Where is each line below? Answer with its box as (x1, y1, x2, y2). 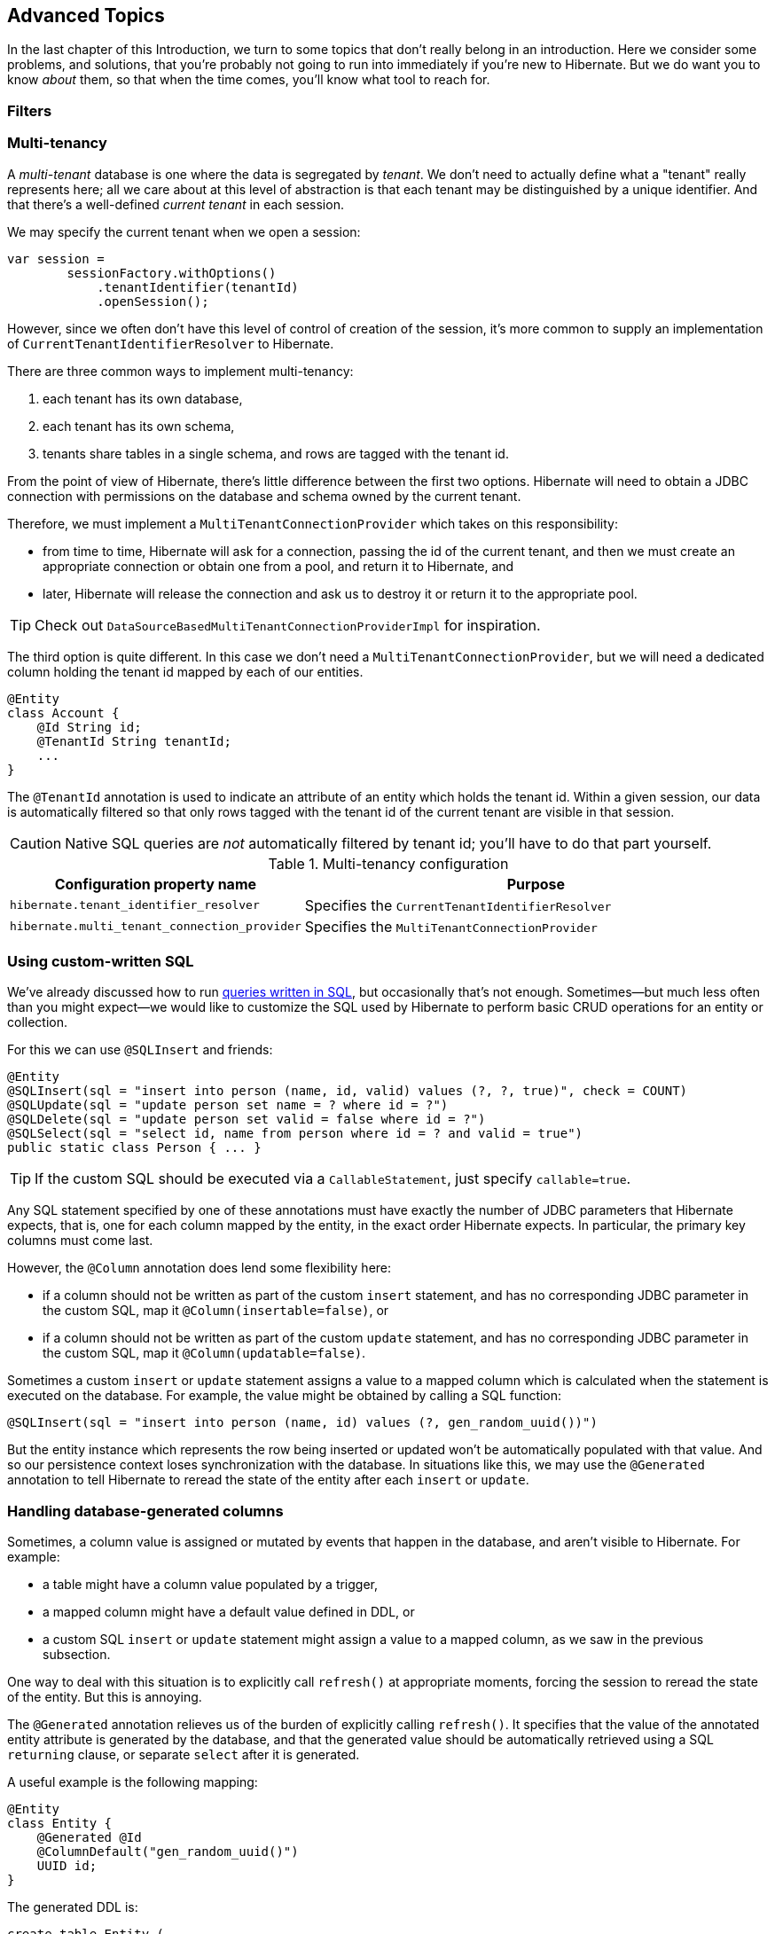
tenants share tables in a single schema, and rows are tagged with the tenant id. (43, 445, 509, 461)
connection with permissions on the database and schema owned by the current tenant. (7, 488, 521, 504)
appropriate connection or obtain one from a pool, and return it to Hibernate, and (43, 558, 514, 574)
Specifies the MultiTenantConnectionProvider (304, 917, 598, 936)
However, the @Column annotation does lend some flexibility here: (7, 1260, 392, 1276)
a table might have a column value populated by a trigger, (43, 1577, 379, 1593)
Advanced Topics (7, 4, 165, 27)
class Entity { (7, 1816, 113, 1831)
